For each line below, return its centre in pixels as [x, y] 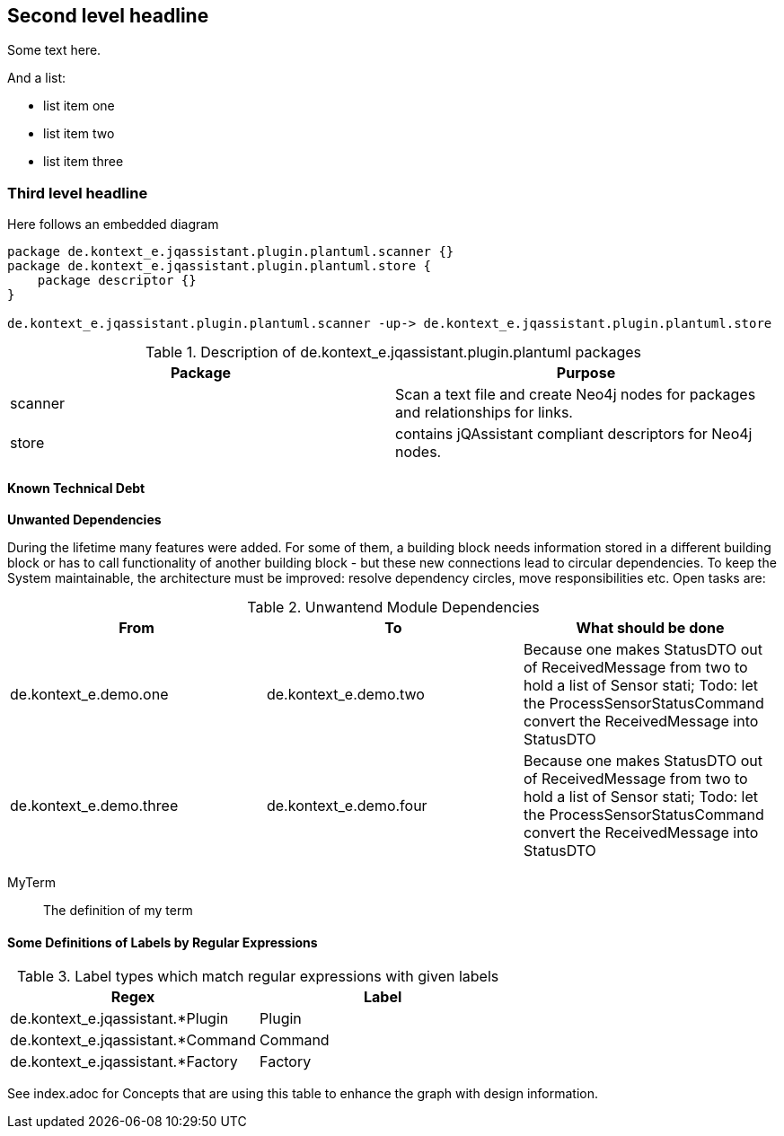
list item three [84, 162]
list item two [79, 134]
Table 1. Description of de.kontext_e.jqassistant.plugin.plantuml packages [393, 352]
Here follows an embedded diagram [113, 225]
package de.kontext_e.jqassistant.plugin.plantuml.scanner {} [231, 252]
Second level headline [108, 16]
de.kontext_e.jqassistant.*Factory [124, 1061]
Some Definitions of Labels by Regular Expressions [163, 942]
